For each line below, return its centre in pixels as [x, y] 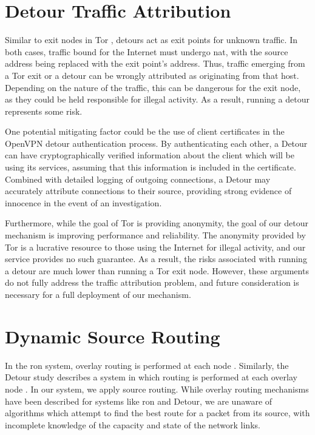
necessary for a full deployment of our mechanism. [98, 294]
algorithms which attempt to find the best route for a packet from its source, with [157, 413]
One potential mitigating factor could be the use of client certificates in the [145, 131]
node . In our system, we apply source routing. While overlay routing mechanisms [157, 389]
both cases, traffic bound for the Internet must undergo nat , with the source [147, 51]
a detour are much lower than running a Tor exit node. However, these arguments [157, 270]
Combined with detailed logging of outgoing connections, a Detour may [138, 179]
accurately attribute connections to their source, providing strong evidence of [148, 191]
